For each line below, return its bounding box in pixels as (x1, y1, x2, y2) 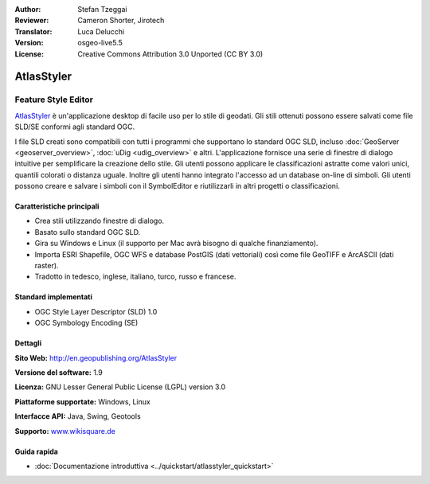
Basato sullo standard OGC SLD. (34, 227, 141, 236)
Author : (14, 5, 41, 14)
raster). (34, 261, 59, 271)
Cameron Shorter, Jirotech (77, 16, 165, 25)
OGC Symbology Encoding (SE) (34, 318, 139, 328)
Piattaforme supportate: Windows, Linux (14, 396, 150, 406)
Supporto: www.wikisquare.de (14, 426, 115, 435)
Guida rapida (14, 447, 59, 456)
